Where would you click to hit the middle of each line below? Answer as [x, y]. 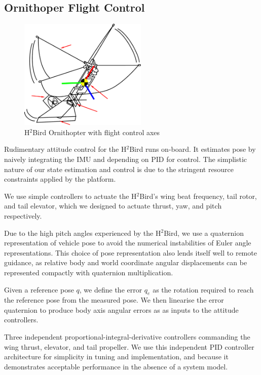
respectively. [23, 215]
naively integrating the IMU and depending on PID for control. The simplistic [126, 159]
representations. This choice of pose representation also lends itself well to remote [130, 252]
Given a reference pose [39, 289]
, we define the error [111, 289]
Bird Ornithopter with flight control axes [96, 132]
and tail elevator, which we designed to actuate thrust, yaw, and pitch [113, 206]
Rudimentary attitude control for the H [65, 149]
